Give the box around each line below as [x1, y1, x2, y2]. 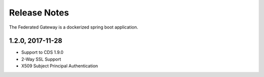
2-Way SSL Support [21, 56, 61, 62]
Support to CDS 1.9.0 [21, 49, 64, 55]
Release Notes [9, 7, 69, 18]
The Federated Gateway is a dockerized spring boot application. [9, 24, 138, 30]
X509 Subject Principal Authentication [21, 63, 98, 69]
